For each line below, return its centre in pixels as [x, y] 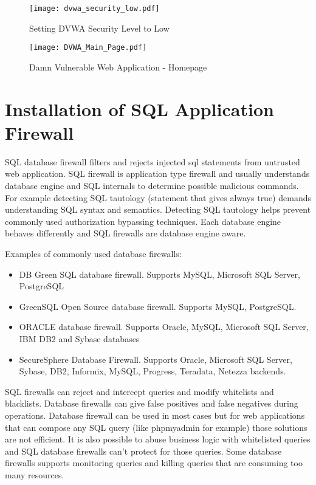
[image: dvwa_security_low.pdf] [94, 9]
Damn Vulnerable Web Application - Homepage [118, 67]
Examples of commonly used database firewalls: [93, 253]
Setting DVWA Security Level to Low [99, 28]
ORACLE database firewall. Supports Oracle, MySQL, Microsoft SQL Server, [164, 327]
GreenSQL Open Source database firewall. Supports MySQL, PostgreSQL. [158, 306]
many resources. [35, 474]
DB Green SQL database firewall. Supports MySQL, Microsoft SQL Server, [160, 274]
